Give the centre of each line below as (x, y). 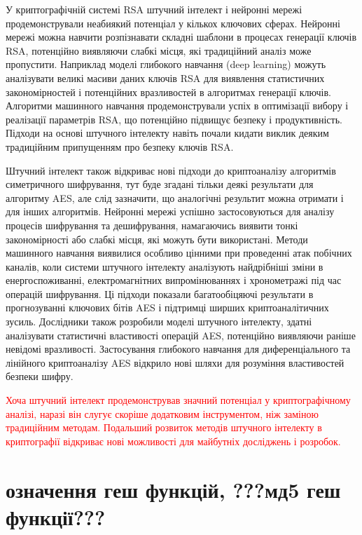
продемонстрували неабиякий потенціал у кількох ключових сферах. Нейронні (173, 23)
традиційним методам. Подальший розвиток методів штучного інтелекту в (164, 427)
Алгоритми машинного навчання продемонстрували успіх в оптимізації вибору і (177, 106)
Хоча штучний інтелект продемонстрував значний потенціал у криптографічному (178, 400)
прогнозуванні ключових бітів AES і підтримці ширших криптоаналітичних (167, 307)
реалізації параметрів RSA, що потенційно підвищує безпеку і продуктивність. (174, 119)
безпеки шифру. (40, 376)
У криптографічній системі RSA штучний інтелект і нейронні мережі (154, 9)
